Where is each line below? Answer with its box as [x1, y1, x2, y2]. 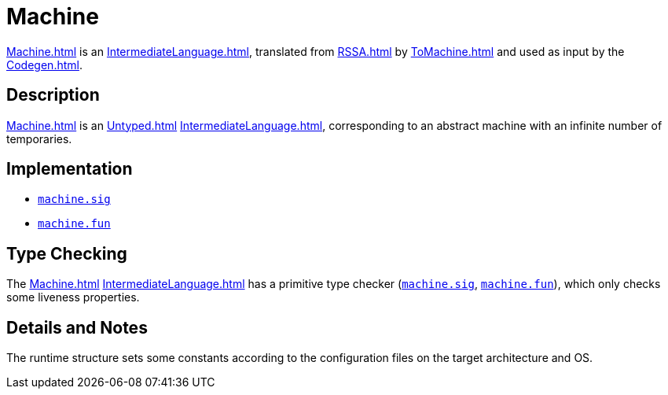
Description [6, 85, 100, 105]
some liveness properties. [6, 290, 140, 305]
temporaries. [6, 131, 72, 146]
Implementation [6, 159, 133, 179]
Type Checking [6, 243, 127, 264]
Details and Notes [6, 317, 148, 338]
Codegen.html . [6, 57, 83, 72]
